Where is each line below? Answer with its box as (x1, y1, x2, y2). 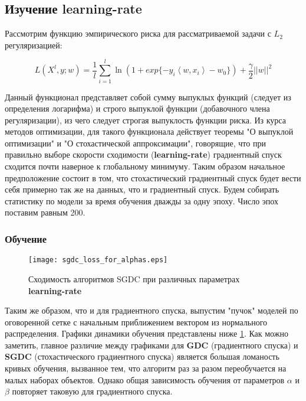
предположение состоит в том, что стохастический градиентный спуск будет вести (5, 171, 301, 184)
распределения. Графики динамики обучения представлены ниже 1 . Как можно (5, 327, 288, 340)
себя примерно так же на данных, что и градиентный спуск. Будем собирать (5, 183, 279, 195)
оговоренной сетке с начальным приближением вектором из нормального (5, 315, 268, 328)
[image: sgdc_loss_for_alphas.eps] (28, 256, 168, 265)
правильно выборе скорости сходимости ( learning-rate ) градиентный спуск (5, 148, 282, 161)
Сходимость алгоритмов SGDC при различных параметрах (28, 272, 240, 285)
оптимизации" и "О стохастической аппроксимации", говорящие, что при (5, 136, 266, 149)
